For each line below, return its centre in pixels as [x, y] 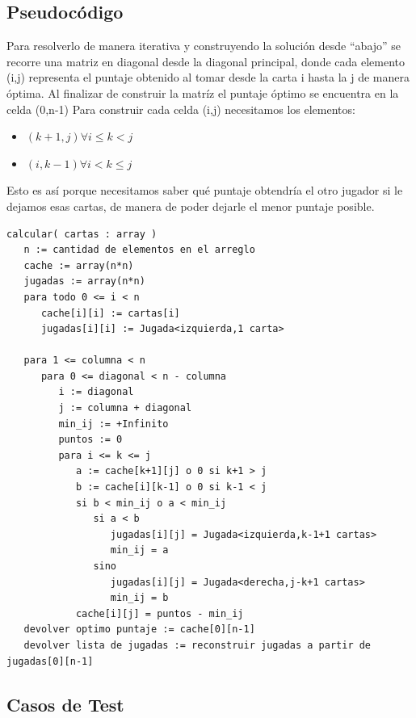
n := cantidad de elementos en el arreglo [139, 250]
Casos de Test [65, 704]
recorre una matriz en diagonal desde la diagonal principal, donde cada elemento [206, 61]
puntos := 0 [90, 440]
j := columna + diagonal [125, 408]
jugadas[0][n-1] [50, 661]
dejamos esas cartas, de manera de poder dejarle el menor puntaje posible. [191, 206]
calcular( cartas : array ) [82, 234]
